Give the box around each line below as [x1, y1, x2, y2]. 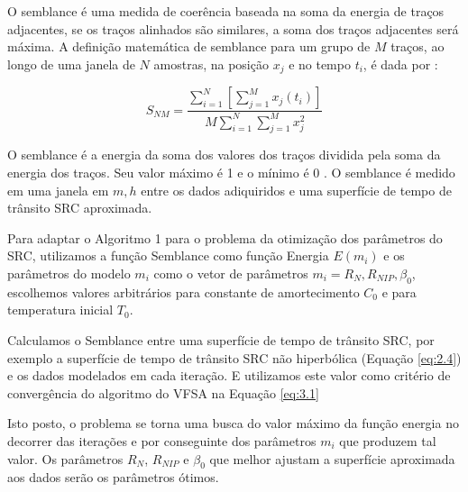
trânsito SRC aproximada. [7, 198, 152, 217]
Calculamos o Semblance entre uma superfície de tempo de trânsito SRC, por [7, 330, 435, 349]
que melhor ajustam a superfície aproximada [209, 449, 455, 468]
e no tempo [289, 54, 351, 73]
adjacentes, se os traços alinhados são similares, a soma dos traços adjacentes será [7, 19, 459, 38]
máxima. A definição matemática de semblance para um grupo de [7, 37, 371, 56]
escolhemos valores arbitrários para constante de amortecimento [7, 282, 360, 301]
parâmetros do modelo [7, 263, 131, 282]
